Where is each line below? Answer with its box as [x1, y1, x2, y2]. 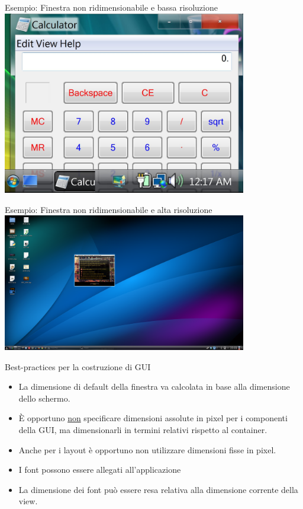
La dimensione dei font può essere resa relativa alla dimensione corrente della [18, 483, 298, 495]
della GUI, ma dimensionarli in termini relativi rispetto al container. [18, 423, 267, 435]
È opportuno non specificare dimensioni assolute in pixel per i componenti [18, 412, 288, 424]
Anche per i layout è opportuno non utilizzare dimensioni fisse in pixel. [18, 443, 276, 456]
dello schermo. [18, 392, 70, 404]
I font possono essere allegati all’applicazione [18, 463, 181, 476]
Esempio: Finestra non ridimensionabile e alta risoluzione [5, 203, 212, 215]
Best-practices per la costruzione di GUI [5, 360, 151, 373]
